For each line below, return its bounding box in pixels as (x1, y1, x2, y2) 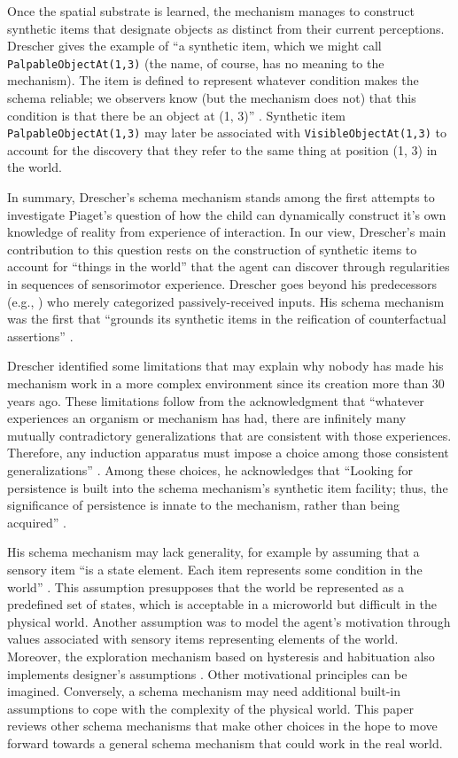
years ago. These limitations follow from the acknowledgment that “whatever (7, 391, 424, 410)
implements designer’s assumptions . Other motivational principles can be (7, 664, 408, 683)
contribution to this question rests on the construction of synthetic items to (7, 239, 417, 258)
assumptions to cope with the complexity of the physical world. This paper (7, 699, 414, 717)
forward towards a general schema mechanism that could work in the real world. (7, 733, 443, 752)
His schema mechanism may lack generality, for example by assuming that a (7, 543, 420, 561)
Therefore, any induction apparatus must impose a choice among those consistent (7, 443, 449, 462)
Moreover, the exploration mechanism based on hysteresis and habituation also (7, 646, 435, 665)
